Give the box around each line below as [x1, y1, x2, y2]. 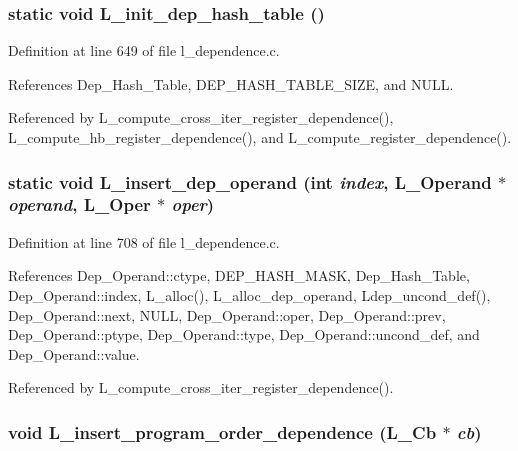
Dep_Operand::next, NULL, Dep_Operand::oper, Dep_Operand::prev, [8, 304, 446, 325]
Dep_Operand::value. [8, 343, 140, 364]
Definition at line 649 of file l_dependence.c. [8, 40, 280, 61]
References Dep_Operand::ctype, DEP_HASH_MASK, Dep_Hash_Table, [8, 265, 470, 286]
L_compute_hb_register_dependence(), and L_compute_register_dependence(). [8, 127, 512, 147]
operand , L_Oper [8, 192, 151, 217]
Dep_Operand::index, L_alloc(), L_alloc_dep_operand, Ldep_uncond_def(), [8, 284, 491, 305]
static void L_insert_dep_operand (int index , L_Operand [8, 169, 492, 194]
